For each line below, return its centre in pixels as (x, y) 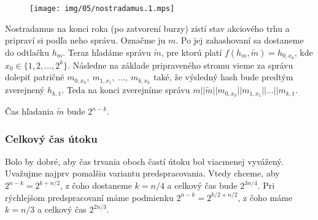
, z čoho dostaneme (96, 185)
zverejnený (25, 90)
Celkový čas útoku (51, 138)
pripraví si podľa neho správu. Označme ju (85, 40)
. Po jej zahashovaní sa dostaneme (240, 40)
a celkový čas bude (202, 185)
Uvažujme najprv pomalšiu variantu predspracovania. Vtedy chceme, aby (142, 173)
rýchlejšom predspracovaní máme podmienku (89, 197)
